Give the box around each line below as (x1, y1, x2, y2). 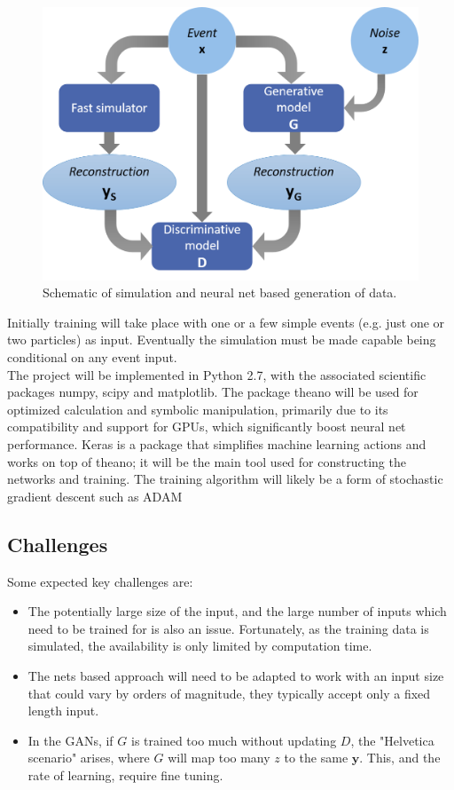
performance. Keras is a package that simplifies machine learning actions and (7, 434, 427, 453)
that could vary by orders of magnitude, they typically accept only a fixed (27, 683, 431, 702)
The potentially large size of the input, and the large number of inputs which (27, 602, 447, 620)
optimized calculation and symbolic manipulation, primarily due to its (7, 399, 388, 418)
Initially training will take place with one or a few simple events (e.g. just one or (7, 312, 445, 331)
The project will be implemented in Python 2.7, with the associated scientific (7, 365, 427, 383)
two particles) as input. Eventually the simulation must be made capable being (7, 330, 436, 349)
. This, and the (359, 748, 441, 767)
